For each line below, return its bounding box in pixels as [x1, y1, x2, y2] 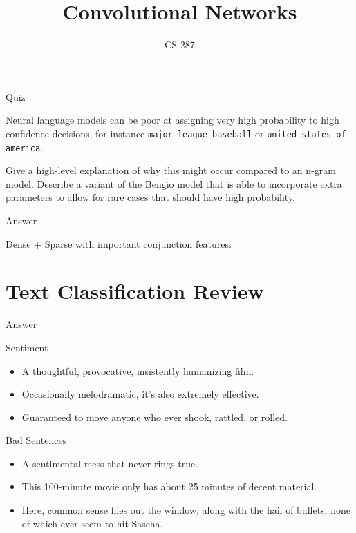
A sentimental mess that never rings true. [21, 456, 198, 470]
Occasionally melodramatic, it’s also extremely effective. [21, 387, 259, 401]
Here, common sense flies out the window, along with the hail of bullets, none [21, 503, 350, 517]
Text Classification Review [6, 277, 264, 305]
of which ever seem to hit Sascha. [21, 516, 163, 530]
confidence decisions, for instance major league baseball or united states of [6, 126, 346, 140]
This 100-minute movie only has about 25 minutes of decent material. [21, 479, 317, 494]
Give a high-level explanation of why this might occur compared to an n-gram [6, 163, 336, 177]
